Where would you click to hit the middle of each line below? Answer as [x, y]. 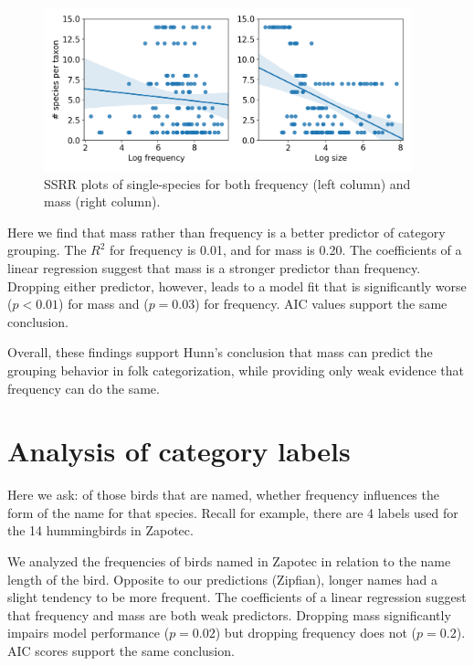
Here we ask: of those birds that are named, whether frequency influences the [223, 495]
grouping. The [47, 250]
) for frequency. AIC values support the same [321, 304]
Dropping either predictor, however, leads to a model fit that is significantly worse [237, 285]
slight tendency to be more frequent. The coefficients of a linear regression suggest [237, 597]
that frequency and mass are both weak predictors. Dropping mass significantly [229, 614]
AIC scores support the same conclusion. [121, 650]
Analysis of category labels [179, 451]
